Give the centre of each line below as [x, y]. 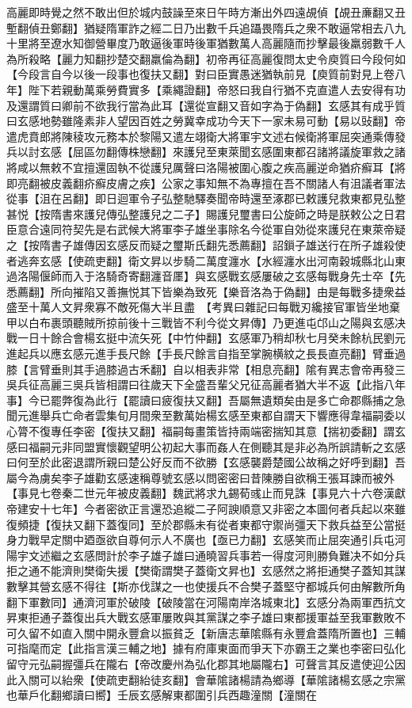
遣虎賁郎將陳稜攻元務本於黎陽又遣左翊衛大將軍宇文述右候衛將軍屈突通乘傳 [200, 136]
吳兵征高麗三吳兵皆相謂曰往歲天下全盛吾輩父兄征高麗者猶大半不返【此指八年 [206, 384]
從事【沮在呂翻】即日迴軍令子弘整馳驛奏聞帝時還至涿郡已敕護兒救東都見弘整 [206, 198]
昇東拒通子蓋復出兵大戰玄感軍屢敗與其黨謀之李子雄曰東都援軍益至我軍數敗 [200, 617]
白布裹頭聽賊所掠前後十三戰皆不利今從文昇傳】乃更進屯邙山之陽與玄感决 [217, 322]
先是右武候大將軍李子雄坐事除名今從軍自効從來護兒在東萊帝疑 [244, 229]
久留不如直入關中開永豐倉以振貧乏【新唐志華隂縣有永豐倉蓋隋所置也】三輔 [211, 632]
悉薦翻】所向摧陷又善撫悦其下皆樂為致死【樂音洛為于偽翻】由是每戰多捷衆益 [206, 291]
